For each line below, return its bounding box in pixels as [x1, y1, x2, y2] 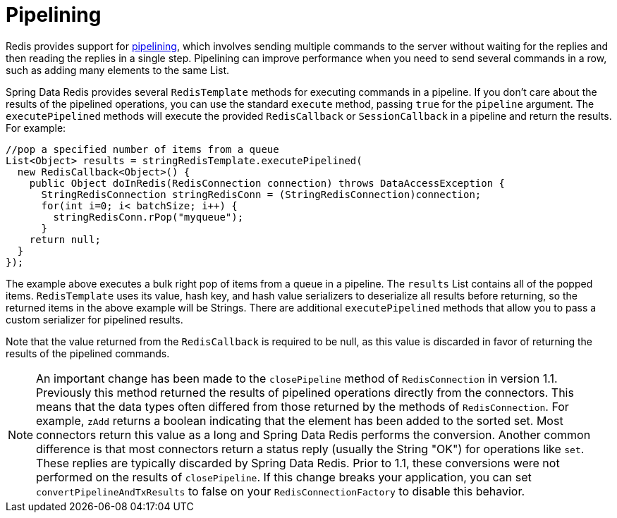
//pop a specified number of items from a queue [6, 143, 279, 155]
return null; [29, 233, 101, 245]
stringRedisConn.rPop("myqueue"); [53, 211, 244, 223]
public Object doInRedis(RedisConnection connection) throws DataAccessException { [29, 177, 506, 189]
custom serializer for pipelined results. [6, 313, 183, 326]
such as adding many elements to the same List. [6, 63, 230, 76]
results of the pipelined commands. [6, 347, 170, 359]
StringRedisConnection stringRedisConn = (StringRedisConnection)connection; [41, 188, 482, 200]
